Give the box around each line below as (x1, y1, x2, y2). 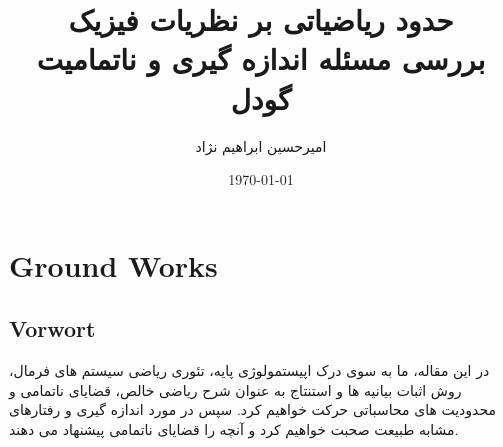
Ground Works (9, 244, 218, 285)
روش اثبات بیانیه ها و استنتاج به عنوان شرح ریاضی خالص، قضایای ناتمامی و (9, 379, 462, 400)
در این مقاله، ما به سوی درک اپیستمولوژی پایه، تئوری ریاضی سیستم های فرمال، (9, 360, 490, 381)
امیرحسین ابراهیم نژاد (195, 135, 327, 156)
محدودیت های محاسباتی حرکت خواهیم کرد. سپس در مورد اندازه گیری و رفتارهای (9, 399, 496, 420)
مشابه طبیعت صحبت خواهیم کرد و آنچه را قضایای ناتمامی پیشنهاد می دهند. (9, 418, 459, 439)
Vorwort (9, 313, 96, 344)
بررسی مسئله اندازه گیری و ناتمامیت (36, 38, 486, 79)
